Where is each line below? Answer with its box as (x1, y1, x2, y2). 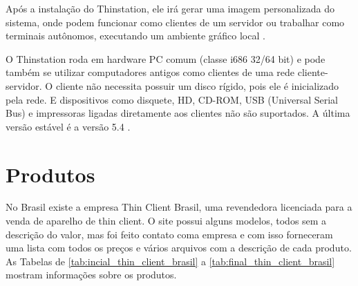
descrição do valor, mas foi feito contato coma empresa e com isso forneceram (6, 227, 333, 241)
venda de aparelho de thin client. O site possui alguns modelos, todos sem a (6, 213, 327, 228)
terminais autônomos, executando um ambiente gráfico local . (6, 28, 265, 43)
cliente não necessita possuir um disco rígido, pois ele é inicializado (55, 78, 339, 93)
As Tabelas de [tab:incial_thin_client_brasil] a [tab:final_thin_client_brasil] (6, 254, 335, 268)
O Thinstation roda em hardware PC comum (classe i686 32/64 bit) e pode (6, 51, 326, 66)
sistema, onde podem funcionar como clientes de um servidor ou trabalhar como (6, 15, 345, 29)
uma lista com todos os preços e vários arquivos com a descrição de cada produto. (6, 240, 352, 255)
